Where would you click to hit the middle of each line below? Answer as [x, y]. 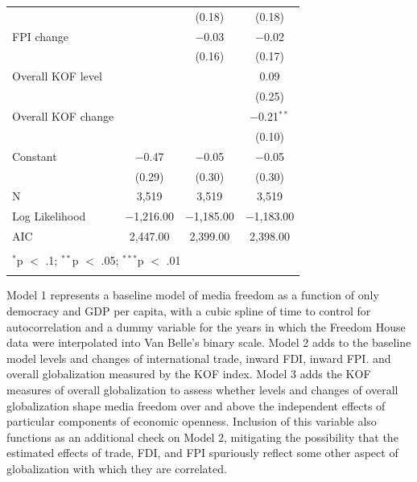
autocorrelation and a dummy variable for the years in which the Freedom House [206, 326]
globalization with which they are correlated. [117, 468]
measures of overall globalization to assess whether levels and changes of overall [202, 390]
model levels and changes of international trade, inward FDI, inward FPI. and [199, 358]
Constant [35, 156]
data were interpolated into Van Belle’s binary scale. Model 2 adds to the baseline [209, 342]
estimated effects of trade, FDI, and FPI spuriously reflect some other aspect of [202, 453]
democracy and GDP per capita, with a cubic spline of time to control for [189, 311]
